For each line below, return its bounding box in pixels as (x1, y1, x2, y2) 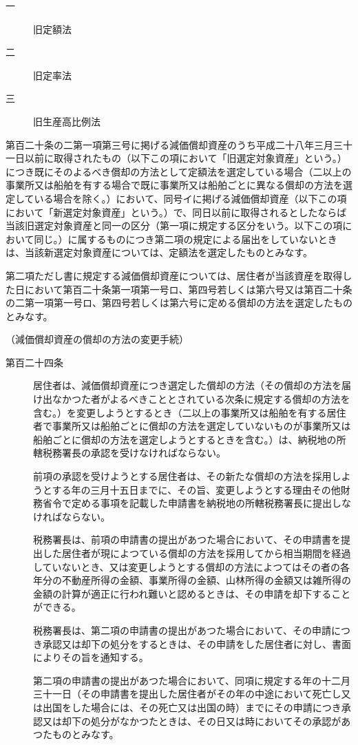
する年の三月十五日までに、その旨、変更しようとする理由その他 (52, 482, 341, 496)
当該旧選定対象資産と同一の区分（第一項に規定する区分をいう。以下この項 (6, 218, 343, 233)
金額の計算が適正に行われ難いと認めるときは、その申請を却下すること (33, 586, 351, 600)
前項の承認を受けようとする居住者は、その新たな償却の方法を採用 (33, 469, 332, 483)
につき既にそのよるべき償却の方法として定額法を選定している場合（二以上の (6, 164, 352, 178)
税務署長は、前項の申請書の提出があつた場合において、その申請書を (33, 532, 341, 547)
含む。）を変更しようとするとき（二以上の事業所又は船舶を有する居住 (33, 405, 346, 419)
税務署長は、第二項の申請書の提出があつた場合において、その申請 (33, 622, 331, 637)
